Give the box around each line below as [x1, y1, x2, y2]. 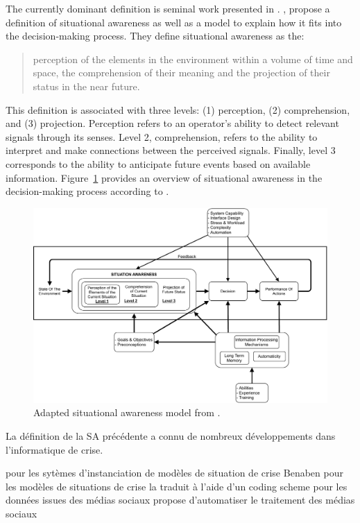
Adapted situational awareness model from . [33, 405, 221, 420]
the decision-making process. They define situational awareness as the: [6, 28, 305, 43]
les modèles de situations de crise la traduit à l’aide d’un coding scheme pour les [6, 479, 348, 493]
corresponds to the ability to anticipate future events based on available [6, 156, 311, 171]
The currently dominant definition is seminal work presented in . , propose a [6, 1, 330, 15]
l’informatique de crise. [6, 442, 103, 456]
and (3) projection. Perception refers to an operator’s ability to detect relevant [6, 116, 339, 130]
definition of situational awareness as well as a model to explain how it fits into [6, 15, 342, 29]
